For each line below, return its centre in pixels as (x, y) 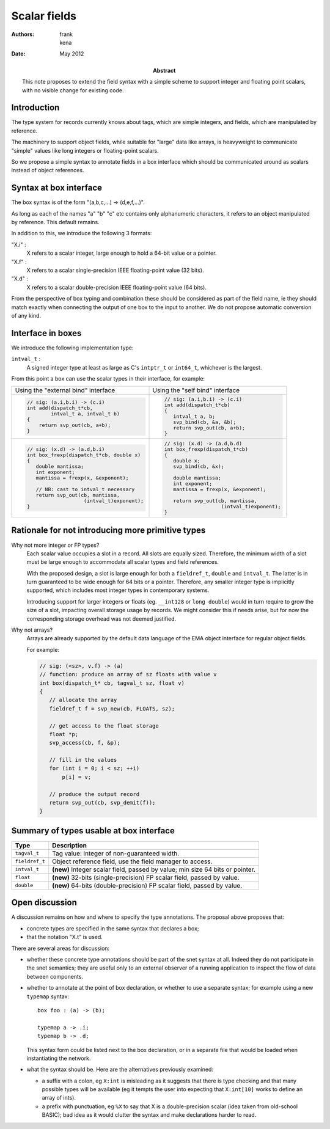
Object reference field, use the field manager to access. (132, 861)
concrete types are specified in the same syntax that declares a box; (113, 928)
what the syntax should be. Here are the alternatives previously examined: (120, 1070)
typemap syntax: (48, 996)
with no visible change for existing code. (73, 90)
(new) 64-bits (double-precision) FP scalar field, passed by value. (147, 885)
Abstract (164, 70)
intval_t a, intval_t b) (86, 413)
